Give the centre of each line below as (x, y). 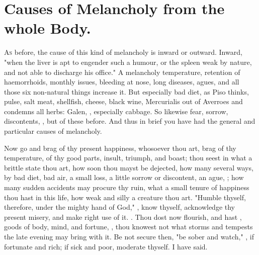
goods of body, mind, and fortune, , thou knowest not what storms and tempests (128, 227)
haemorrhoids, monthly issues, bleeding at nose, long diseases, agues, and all (122, 82)
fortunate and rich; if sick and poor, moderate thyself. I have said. (106, 246)
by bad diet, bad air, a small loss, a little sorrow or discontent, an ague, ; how (124, 177)
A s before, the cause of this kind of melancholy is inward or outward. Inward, (123, 52)
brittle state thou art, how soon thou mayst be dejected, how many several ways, (129, 167)
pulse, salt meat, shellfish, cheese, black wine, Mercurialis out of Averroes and (123, 101)
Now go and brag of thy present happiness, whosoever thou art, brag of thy (120, 148)
